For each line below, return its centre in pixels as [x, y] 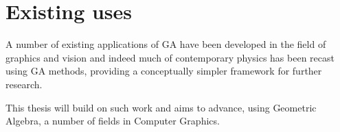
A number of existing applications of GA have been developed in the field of [166, 44]
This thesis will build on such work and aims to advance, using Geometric [161, 107]
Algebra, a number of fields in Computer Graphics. [113, 121]
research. [24, 84]
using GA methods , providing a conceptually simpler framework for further [164, 71]
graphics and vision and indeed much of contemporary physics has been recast [170, 57]
